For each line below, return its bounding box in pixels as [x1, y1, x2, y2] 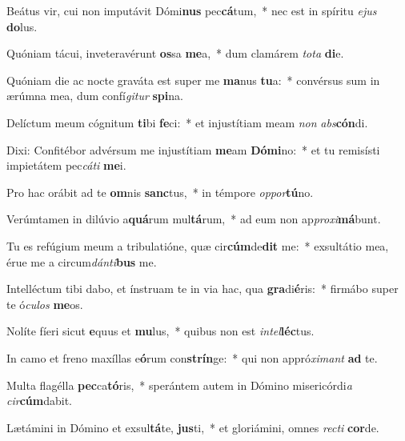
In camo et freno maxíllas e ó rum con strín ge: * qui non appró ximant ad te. [6, 349, 378, 366]
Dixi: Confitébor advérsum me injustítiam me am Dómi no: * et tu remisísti [6, 141, 380, 158]
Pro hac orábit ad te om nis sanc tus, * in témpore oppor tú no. [6, 183, 314, 200]
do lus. [6, 18, 38, 34]
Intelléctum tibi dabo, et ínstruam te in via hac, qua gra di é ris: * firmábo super [6, 280, 399, 297]
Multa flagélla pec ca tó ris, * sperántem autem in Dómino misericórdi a [6, 376, 352, 393]
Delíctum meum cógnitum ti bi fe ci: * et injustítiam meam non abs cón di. [6, 114, 368, 130]
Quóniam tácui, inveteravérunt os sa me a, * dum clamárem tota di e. [6, 45, 344, 62]
